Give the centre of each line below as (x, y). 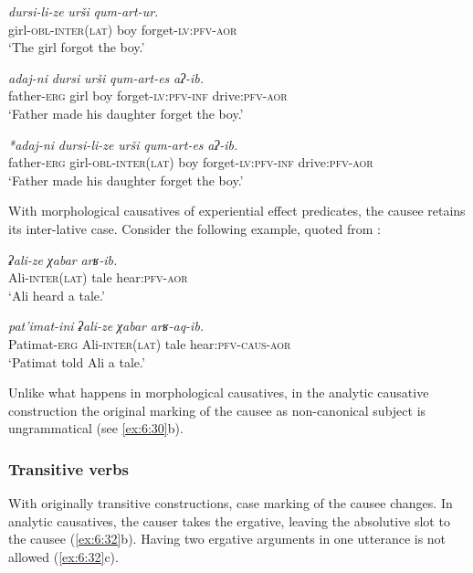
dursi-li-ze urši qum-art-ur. (84, 11)
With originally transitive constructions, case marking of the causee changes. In (231, 503)
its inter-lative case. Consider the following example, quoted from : (194, 228)
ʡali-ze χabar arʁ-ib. (63, 259)
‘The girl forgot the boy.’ (77, 47)
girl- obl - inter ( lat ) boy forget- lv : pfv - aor (123, 29)
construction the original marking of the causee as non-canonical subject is (217, 410)
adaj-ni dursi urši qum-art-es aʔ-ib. (106, 77)
